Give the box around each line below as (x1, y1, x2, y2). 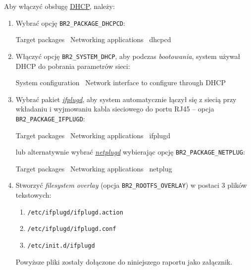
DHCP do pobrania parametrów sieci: (15, 60, 130, 71)
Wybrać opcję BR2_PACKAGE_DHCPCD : (15, 17, 125, 28)
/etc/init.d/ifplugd (27, 242, 95, 249)
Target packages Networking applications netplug (15, 163, 172, 173)
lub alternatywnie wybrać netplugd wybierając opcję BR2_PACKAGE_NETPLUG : (15, 147, 245, 157)
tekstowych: (15, 190, 51, 200)
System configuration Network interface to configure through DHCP (15, 77, 226, 88)
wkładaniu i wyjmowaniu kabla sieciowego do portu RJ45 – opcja (15, 104, 214, 114)
